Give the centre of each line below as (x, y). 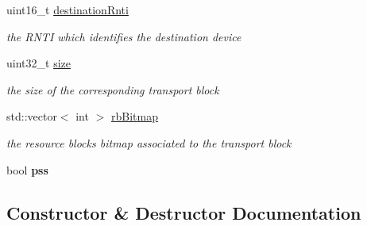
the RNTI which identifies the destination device (124, 36)
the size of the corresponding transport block (113, 89)
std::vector (32, 116)
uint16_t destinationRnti (68, 10)
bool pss (27, 169)
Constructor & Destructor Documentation (184, 212)
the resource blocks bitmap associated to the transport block (149, 142)
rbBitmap (134, 116)
